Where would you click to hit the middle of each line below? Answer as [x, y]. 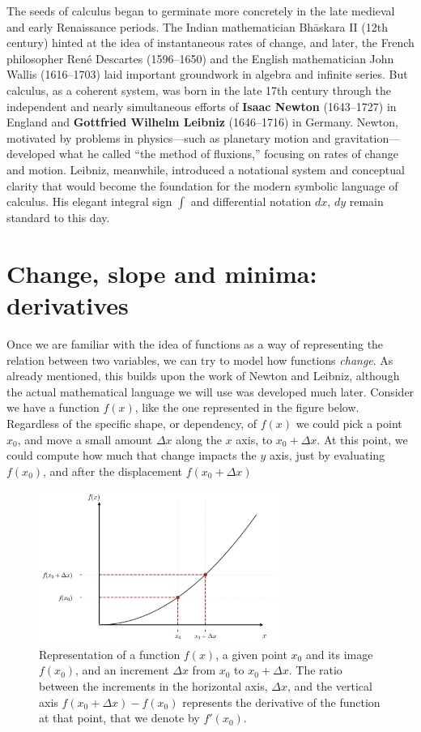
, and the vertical [330, 685]
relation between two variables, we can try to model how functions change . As [200, 360]
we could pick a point [349, 423]
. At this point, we [362, 439]
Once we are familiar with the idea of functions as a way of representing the [195, 344]
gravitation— [368, 137]
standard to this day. [58, 218]
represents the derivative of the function [281, 702]
